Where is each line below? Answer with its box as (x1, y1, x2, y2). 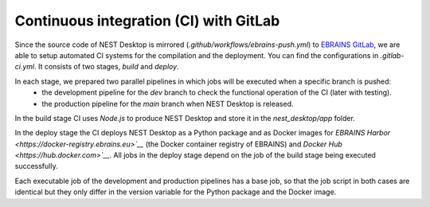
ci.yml (14, 62, 35, 72)
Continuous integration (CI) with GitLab (14, 12, 280, 29)
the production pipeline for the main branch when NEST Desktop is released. (41, 99, 294, 108)
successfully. (14, 162, 59, 171)
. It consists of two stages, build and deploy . (33, 62, 179, 72)
